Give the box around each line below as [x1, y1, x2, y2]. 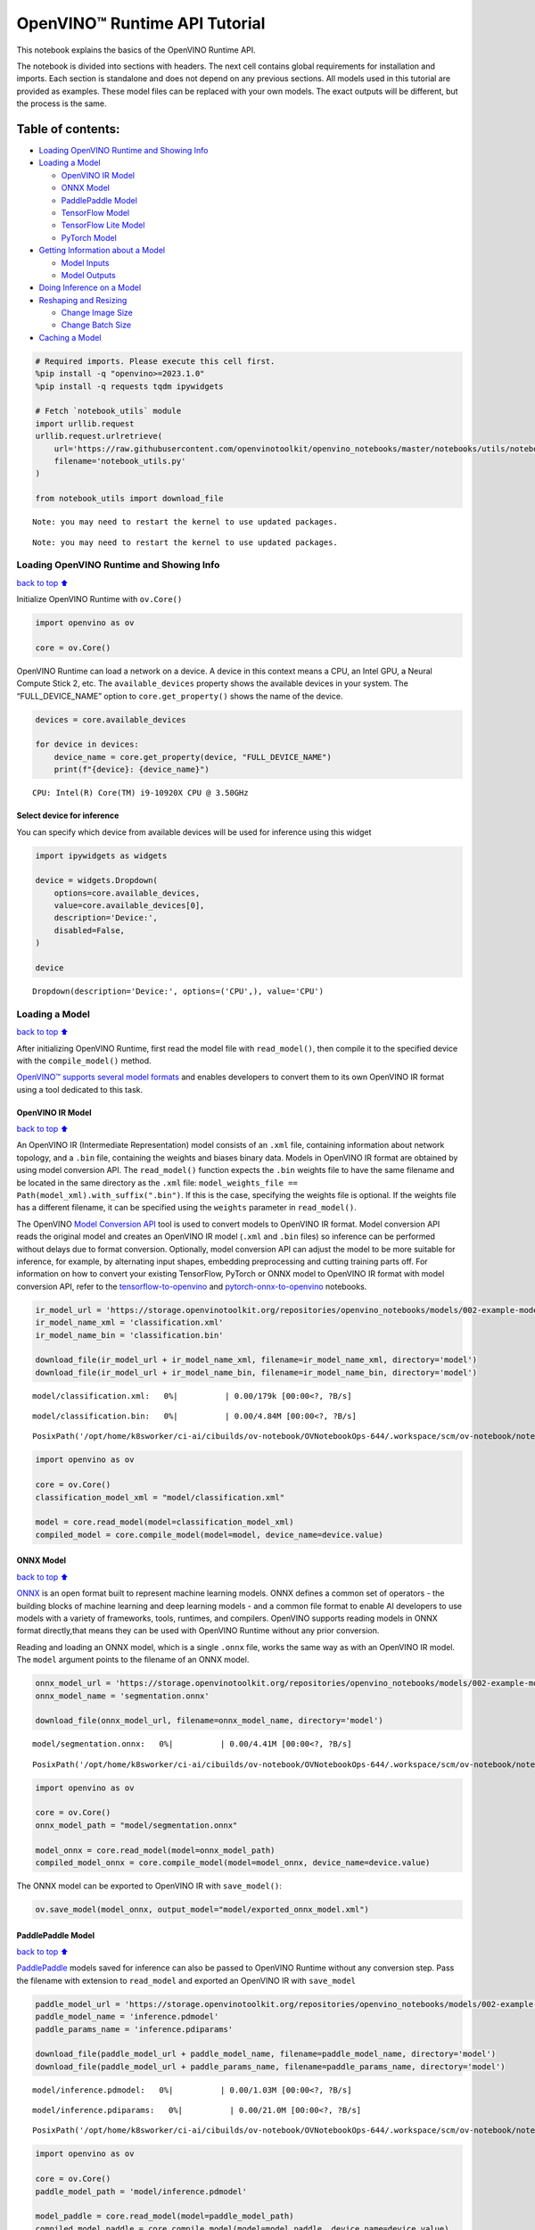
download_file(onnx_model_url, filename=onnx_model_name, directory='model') [35, 1715, 383, 1726]
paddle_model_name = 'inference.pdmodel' [35, 2011, 219, 2022]
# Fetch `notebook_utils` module [35, 406, 182, 417]
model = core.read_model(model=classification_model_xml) [35, 1517, 294, 1527]
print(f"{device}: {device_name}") [53, 764, 210, 775]
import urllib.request [35, 418, 135, 428]
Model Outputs [61, 269, 116, 280]
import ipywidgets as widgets [35, 850, 168, 861]
